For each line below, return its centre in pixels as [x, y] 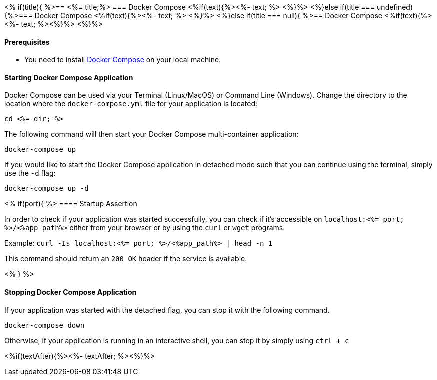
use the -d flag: [30, 173]
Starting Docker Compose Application [69, 77]
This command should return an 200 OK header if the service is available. [126, 259]
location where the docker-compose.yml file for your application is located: [131, 104]
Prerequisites [27, 42]
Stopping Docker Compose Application [70, 292]
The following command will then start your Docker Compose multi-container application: [151, 134]
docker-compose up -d [46, 188]
